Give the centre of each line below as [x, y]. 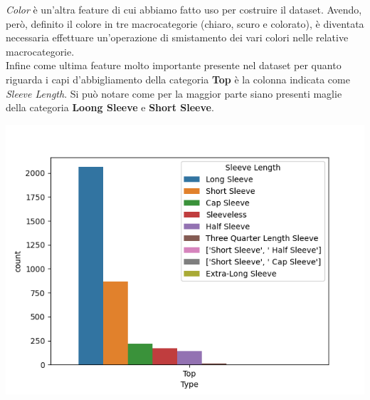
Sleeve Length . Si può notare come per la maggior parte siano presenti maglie [174, 93]
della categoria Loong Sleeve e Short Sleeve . [110, 107]
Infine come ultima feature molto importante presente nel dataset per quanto [174, 65]
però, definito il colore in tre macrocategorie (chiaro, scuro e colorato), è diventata [185, 23]
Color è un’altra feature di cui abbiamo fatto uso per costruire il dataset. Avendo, [184, 9]
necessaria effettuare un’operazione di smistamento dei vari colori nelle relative [177, 37]
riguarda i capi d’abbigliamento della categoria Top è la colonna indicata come [178, 79]
